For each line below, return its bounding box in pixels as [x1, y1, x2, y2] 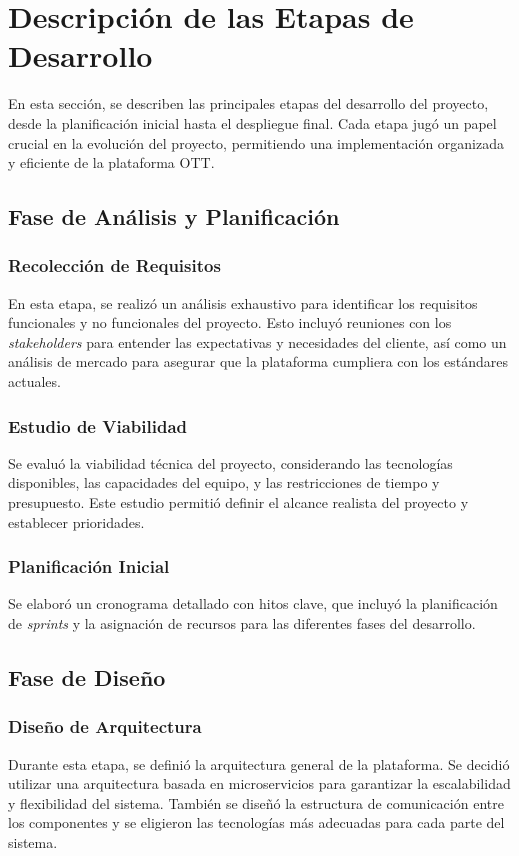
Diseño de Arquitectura [8, 714, 202, 739]
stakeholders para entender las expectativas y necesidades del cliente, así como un [8, 331, 507, 352]
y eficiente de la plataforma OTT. [8, 152, 215, 173]
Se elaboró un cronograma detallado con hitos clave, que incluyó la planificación [8, 593, 498, 614]
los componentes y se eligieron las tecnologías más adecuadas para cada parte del [8, 812, 505, 833]
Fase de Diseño [8, 662, 166, 693]
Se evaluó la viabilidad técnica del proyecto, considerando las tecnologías [8, 452, 453, 473]
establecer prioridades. [8, 511, 145, 532]
